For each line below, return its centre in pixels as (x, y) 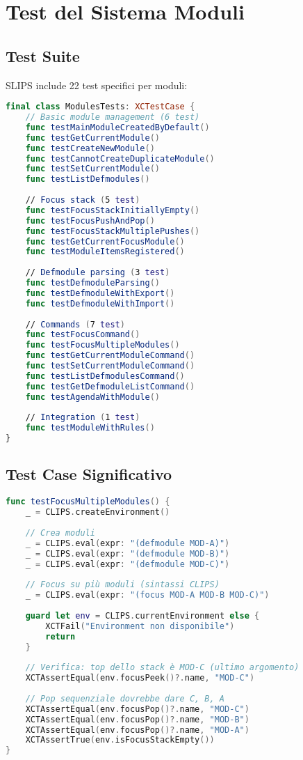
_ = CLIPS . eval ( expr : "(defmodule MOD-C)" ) (128, 564)
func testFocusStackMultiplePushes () (113, 231)
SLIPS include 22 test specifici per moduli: (97, 85)
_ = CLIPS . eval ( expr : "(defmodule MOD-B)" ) (128, 553)
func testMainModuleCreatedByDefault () (117, 127)
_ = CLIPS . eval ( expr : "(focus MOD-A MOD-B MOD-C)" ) (147, 595)
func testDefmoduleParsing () (92, 283)
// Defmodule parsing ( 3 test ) (98, 273)
